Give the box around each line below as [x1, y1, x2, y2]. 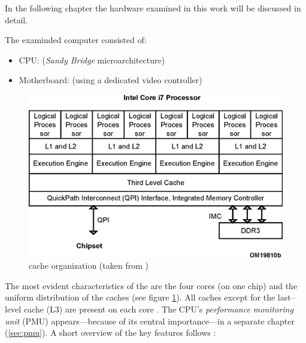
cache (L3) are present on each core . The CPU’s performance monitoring [23, 302, 293, 315]
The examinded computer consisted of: [5, 34, 147, 46]
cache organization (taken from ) [29, 259, 149, 272]
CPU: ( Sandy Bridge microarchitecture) [19, 53, 165, 66]
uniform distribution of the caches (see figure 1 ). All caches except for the [5, 291, 275, 303]
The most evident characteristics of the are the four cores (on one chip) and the [5, 279, 298, 292]
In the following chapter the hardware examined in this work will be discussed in [5, 2, 301, 14]
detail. [5, 13, 28, 26]
